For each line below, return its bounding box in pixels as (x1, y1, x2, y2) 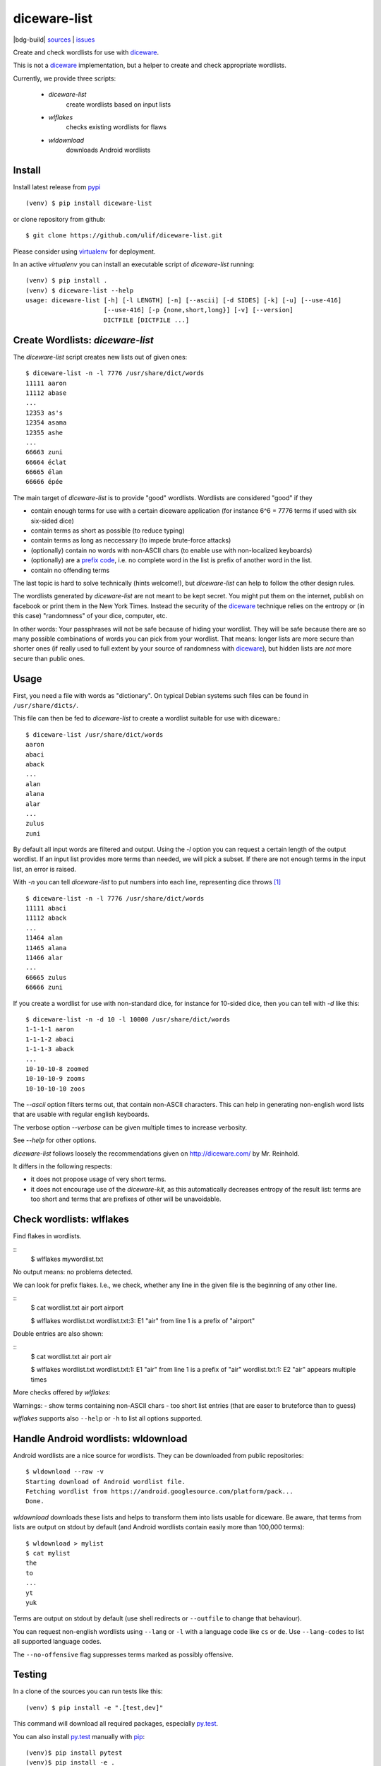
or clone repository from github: (13, 215, 106, 223)
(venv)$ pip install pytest (25, 1748, 123, 1757)
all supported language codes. (13, 1637, 102, 1646)
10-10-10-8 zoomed (25, 1065, 90, 1073)
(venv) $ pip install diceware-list (25, 199, 152, 208)
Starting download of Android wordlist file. (25, 1477, 186, 1486)
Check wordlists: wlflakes (13, 1214, 130, 1226)
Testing (13, 1669, 47, 1681)
